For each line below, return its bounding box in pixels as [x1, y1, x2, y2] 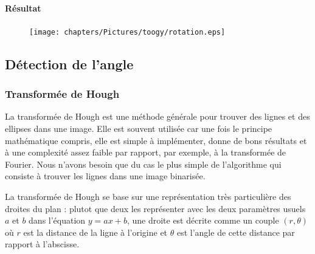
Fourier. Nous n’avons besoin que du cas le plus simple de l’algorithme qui [5, 157, 282, 170]
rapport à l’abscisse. [5, 238, 80, 250]
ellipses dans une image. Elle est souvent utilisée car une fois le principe [5, 122, 272, 135]
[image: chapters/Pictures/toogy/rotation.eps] [29, 27, 226, 36]
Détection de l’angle [5, 54, 134, 73]
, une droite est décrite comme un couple [126, 214, 279, 227]
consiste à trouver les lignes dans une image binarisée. [5, 170, 206, 182]
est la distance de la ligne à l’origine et [23, 225, 168, 238]
